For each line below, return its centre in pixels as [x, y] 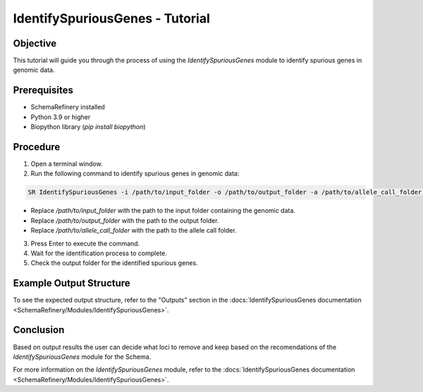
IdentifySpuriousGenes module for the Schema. [82, 357]
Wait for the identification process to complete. [99, 253]
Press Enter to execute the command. [85, 243]
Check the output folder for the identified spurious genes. [114, 263]
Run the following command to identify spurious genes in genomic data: [135, 173]
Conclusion [39, 330]
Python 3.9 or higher [61, 117]
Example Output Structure [72, 283]
